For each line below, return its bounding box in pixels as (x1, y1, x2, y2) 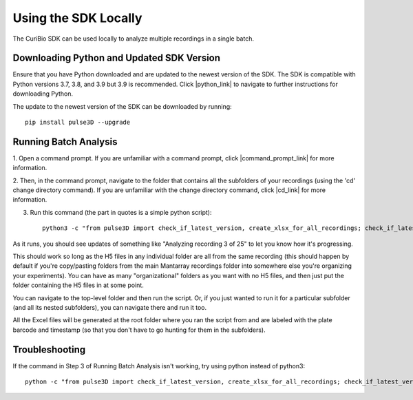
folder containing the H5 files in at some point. (12, 281, 144, 289)
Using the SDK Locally (12, 10, 142, 25)
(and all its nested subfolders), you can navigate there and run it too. (12, 304, 207, 311)
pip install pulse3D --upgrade (25, 118, 131, 127)
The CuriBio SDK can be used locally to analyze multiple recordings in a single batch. (12, 34, 255, 43)
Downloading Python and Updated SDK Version (12, 52, 220, 64)
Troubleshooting (12, 344, 86, 355)
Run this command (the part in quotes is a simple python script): (30, 208, 212, 216)
